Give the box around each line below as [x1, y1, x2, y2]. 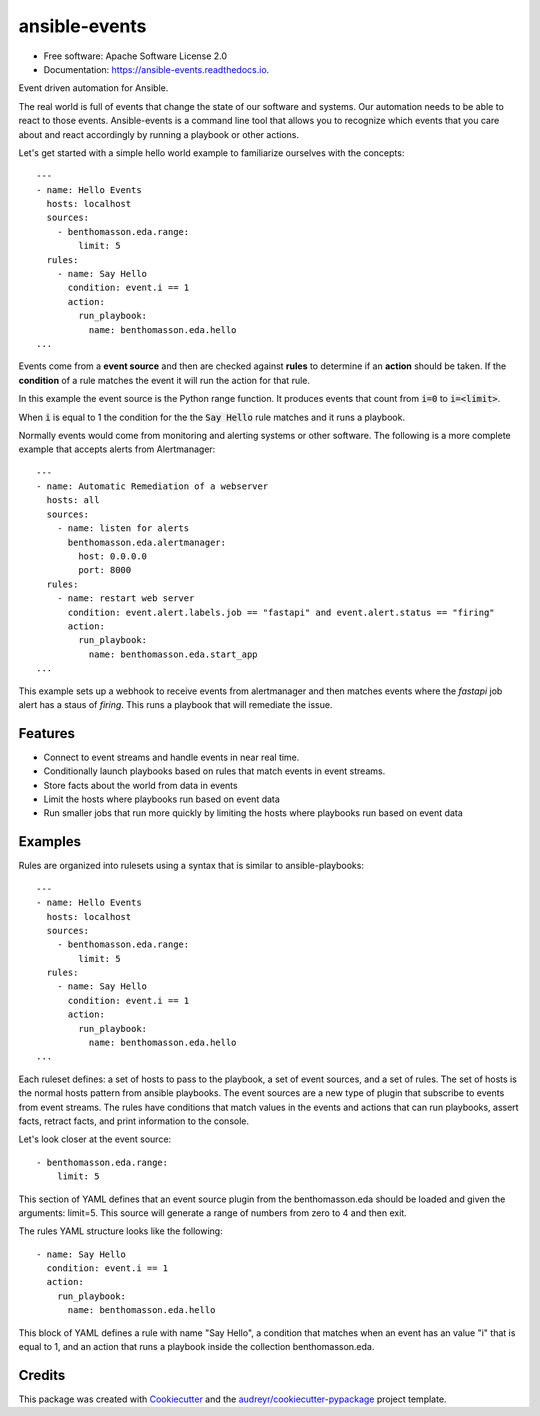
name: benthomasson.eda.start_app [88, 648, 259, 660]
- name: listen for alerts [56, 523, 190, 534]
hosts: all [46, 495, 100, 506]
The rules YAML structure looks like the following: [18, 1225, 224, 1237]
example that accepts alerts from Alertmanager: [18, 443, 216, 455]
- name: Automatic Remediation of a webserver [36, 481, 269, 492]
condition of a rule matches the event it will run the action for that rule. [18, 374, 310, 386]
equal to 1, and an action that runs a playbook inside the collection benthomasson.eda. [18, 1341, 375, 1353]
